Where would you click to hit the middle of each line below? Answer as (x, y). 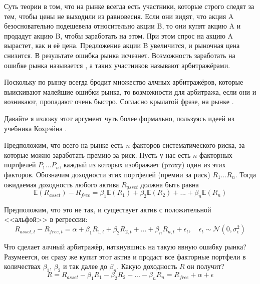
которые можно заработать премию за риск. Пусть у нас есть (97, 155)
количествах (22, 266)
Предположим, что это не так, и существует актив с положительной (108, 209)
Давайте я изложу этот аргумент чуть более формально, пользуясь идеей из (119, 118)
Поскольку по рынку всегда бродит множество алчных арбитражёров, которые (124, 82)
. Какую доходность (147, 266)
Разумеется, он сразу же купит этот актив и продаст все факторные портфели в (125, 256)
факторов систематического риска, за (189, 145)
